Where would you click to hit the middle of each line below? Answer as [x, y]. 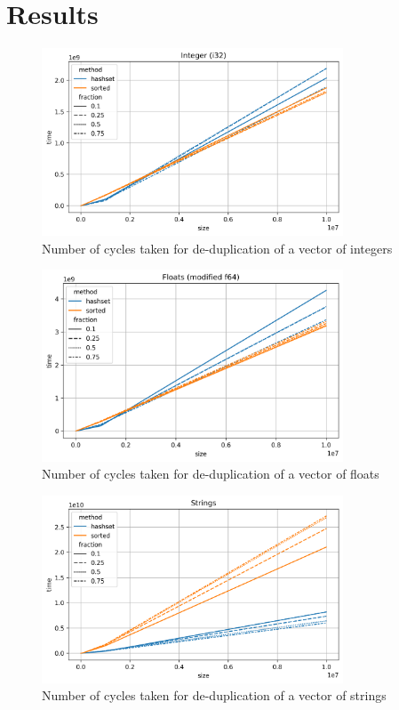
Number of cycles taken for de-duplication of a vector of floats [211, 474]
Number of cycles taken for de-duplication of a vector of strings [214, 695]
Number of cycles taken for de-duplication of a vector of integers [217, 248]
